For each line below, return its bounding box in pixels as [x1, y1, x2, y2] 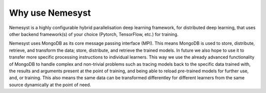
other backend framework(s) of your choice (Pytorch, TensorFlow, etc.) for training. [9, 31, 179, 37]
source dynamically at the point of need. [9, 82, 91, 88]
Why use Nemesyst [9, 7, 91, 18]
